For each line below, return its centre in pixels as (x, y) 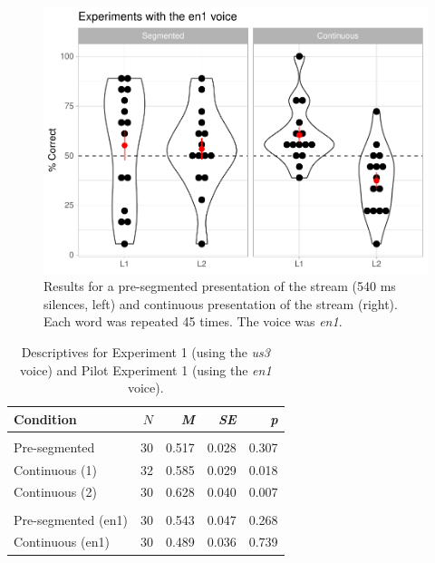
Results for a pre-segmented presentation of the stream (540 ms (220, 286)
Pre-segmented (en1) (71, 519)
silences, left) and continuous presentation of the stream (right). (221, 303)
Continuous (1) (55, 469)
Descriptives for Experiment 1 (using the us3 (145, 351)
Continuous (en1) (62, 542)
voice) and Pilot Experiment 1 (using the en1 (146, 369)
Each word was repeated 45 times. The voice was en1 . (193, 321)
